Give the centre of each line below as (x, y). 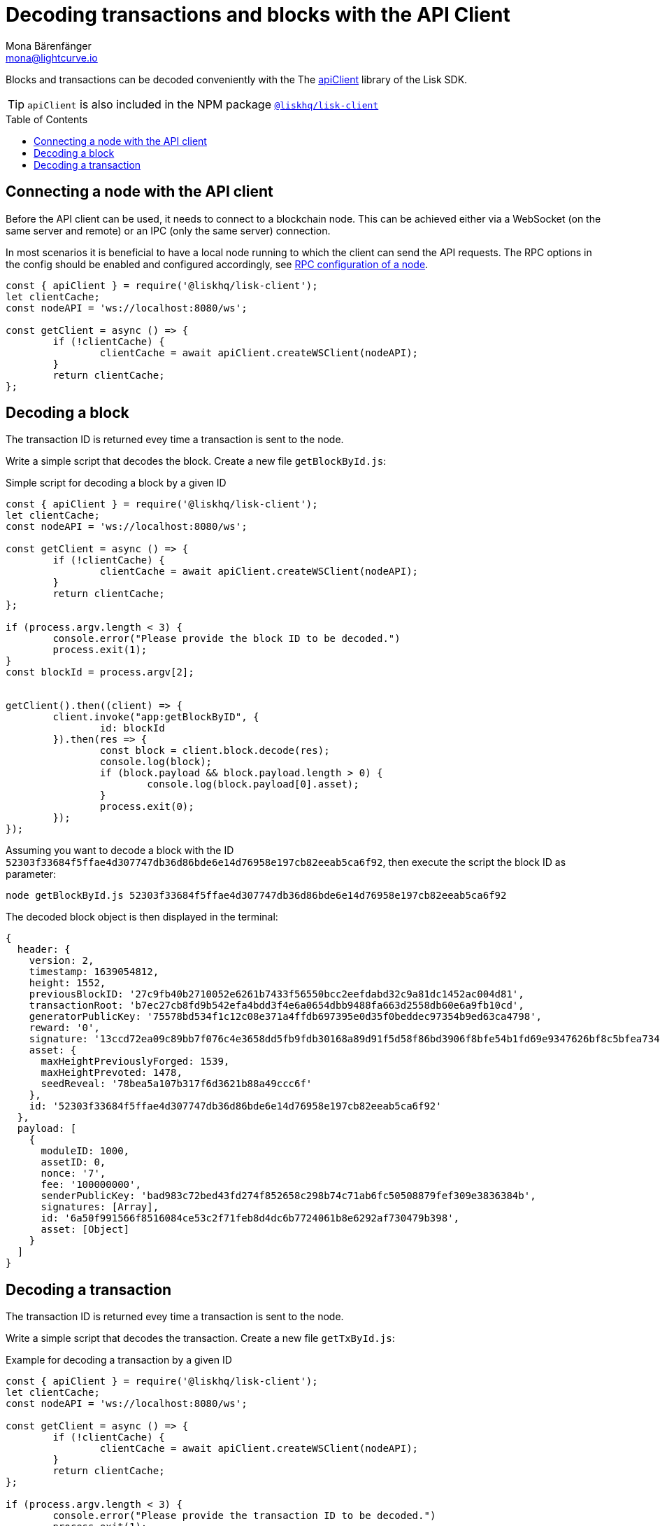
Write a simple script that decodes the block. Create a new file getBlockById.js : (196, 461)
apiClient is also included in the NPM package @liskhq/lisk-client (203, 104)
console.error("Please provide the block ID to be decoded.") (227, 639)
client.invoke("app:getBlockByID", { (156, 717)
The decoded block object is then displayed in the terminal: (142, 917)
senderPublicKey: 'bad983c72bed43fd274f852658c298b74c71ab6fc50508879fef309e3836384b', (288, 1196)
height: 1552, (67, 983)
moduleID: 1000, (85, 1151)
